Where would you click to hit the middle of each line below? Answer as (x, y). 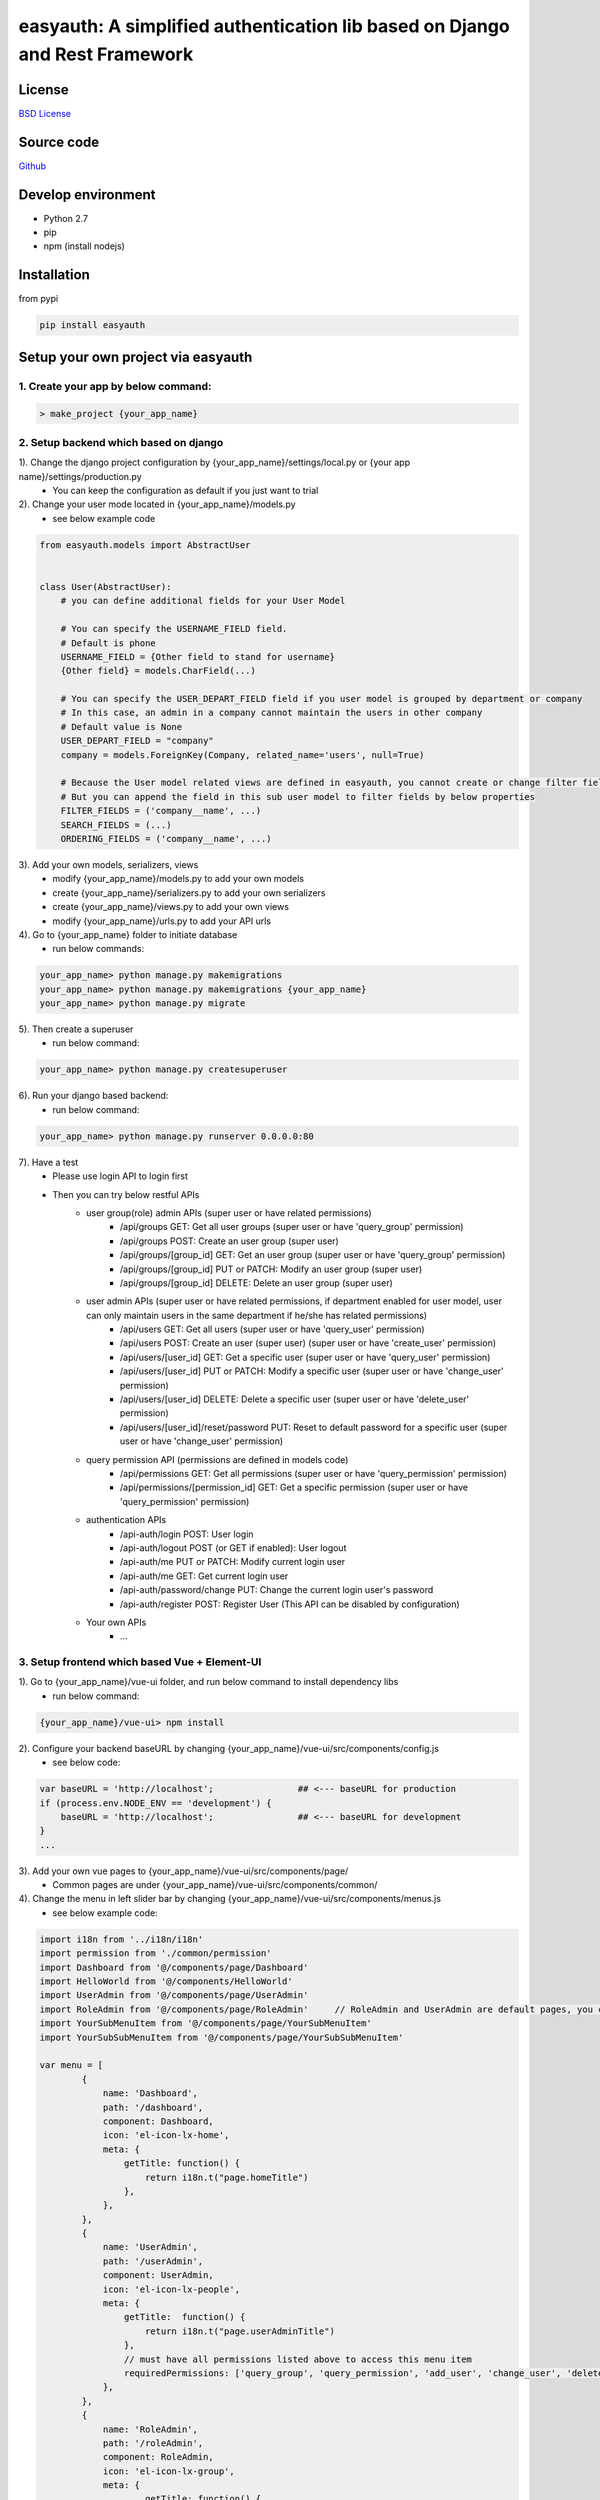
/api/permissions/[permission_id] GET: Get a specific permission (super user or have (294, 1487)
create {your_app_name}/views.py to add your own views (171, 907)
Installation (54, 275)
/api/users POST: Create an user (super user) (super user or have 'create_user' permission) (308, 1343)
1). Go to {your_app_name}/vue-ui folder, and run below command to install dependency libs (208, 1682)
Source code (59, 141)
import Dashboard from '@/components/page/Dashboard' (174, 1967)
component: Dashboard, (158, 2121)
